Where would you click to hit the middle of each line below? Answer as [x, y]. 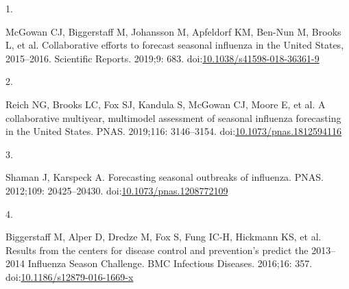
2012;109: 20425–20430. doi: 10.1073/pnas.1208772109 [117, 190]
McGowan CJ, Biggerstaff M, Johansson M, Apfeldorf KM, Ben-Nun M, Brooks [173, 31]
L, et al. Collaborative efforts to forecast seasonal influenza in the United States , [175, 45]
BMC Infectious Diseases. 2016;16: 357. [230, 263]
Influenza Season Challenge [85, 263]
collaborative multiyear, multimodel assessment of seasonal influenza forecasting [173, 117]
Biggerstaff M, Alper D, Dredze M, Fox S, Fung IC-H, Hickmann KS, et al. [164, 237]
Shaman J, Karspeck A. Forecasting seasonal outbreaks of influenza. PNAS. [165, 177]
